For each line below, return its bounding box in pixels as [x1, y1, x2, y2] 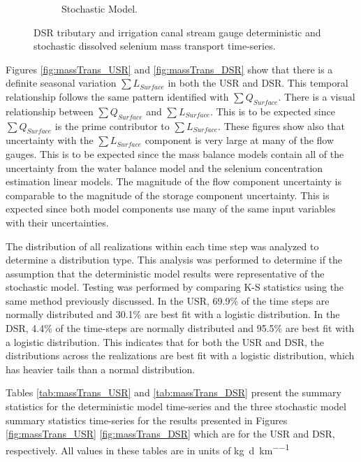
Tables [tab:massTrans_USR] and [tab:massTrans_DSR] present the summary [6, 385, 341, 400]
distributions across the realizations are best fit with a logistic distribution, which [6, 348, 355, 363]
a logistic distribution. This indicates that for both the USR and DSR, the [6, 334, 325, 349]
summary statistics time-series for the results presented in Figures [6, 412, 288, 427]
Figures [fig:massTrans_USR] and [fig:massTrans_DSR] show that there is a [6, 62, 333, 76]
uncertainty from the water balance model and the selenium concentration [6, 160, 323, 175]
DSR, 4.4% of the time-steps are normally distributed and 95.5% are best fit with [6, 321, 355, 335]
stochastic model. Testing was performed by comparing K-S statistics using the [6, 280, 344, 294]
